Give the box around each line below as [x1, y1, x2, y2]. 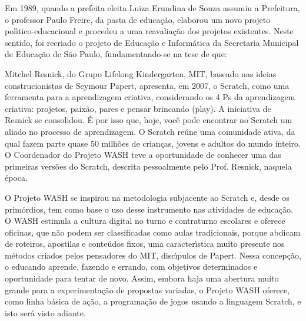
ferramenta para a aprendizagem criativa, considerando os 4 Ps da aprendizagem [5, 91, 295, 103]
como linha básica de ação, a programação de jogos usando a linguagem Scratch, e [5, 295, 301, 307]
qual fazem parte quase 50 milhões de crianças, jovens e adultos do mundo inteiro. [5, 137, 301, 149]
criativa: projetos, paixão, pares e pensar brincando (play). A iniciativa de [5, 102, 271, 114]
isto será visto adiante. [5, 306, 86, 319]
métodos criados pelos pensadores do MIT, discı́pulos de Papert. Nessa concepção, [5, 249, 301, 261]
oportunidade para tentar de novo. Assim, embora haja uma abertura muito [5, 272, 279, 284]
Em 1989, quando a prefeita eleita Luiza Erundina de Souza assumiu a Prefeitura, [5, 2, 300, 14]
